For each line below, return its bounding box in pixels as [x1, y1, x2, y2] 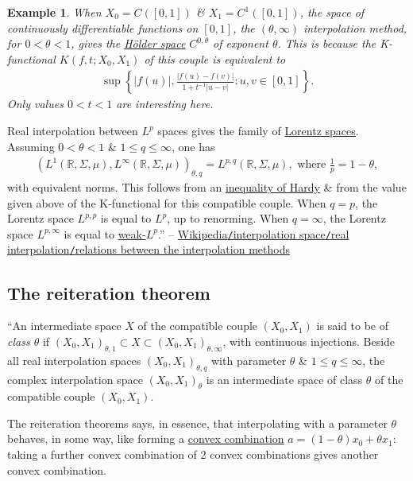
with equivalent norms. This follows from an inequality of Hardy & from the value [7, 179, 407, 196]
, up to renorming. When [167, 210, 289, 227]
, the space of [299, 4, 365, 20]
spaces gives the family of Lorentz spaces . [157, 122, 359, 138]
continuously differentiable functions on [7, 19, 199, 36]
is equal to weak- [64, 225, 146, 242]
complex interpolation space [7, 370, 143, 387]
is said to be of [316, 317, 388, 334]
